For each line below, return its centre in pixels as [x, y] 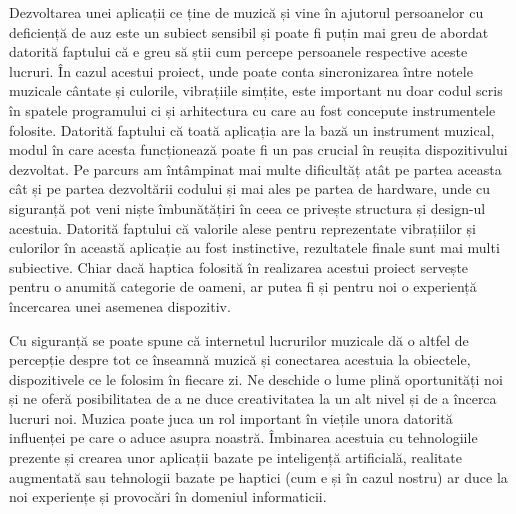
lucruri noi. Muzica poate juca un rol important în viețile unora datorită [231, 417]
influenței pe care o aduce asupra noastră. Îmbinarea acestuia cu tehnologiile [243, 437]
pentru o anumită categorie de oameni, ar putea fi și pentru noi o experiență [243, 286]
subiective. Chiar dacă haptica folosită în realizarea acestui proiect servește [239, 266]
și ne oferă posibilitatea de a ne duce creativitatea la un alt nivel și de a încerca [253, 398]
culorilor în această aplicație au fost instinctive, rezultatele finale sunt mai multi [254, 247]
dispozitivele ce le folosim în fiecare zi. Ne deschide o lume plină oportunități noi [256, 378]
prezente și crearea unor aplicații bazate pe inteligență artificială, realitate [235, 457]
